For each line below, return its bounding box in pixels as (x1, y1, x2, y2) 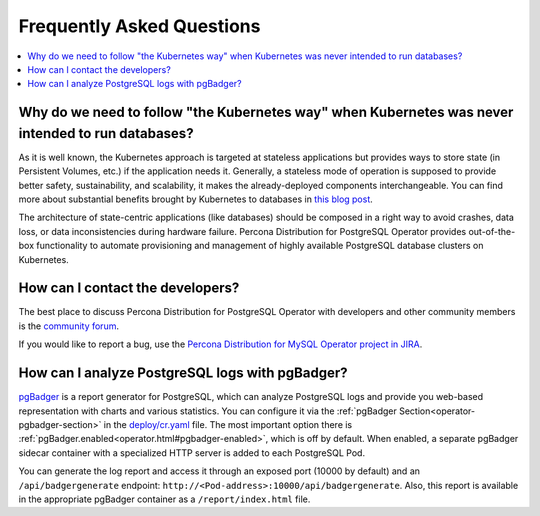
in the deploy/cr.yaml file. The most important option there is (103, 418, 353, 430)
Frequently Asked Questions (18, 15, 261, 37)
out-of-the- (468, 225, 516, 237)
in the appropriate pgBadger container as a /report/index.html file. (18, 493, 311, 505)
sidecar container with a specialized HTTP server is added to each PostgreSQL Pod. (18, 446, 365, 459)
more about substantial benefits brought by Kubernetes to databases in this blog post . (18, 193, 374, 205)
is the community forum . (18, 320, 120, 332)
